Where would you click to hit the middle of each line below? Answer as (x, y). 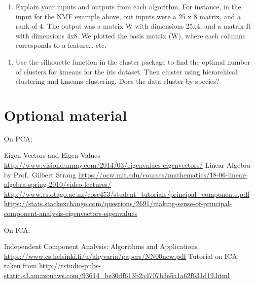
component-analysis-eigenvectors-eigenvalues (71, 213)
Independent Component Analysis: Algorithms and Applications (101, 246)
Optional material (66, 115)
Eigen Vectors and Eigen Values (52, 155)
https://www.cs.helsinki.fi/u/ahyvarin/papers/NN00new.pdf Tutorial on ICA (121, 256)
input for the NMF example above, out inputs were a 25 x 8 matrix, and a (128, 16)
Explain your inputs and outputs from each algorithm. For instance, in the (128, 6)
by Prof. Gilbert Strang (40, 174)
